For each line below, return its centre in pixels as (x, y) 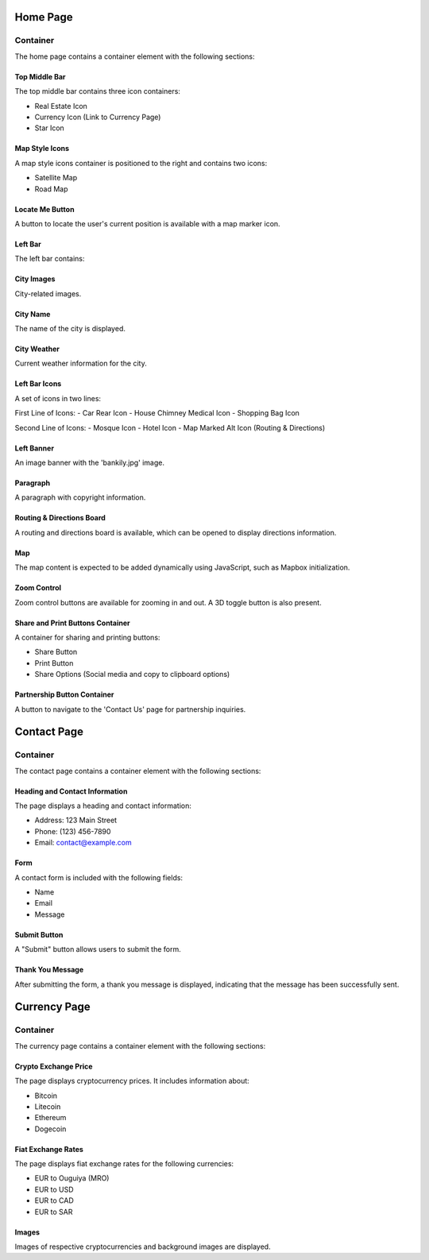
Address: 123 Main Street (76, 820)
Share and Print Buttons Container (72, 623)
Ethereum (50, 1118)
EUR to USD (54, 1189)
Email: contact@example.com (83, 843)
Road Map (51, 189)
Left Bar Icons (38, 384)
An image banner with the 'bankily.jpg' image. (89, 463)
